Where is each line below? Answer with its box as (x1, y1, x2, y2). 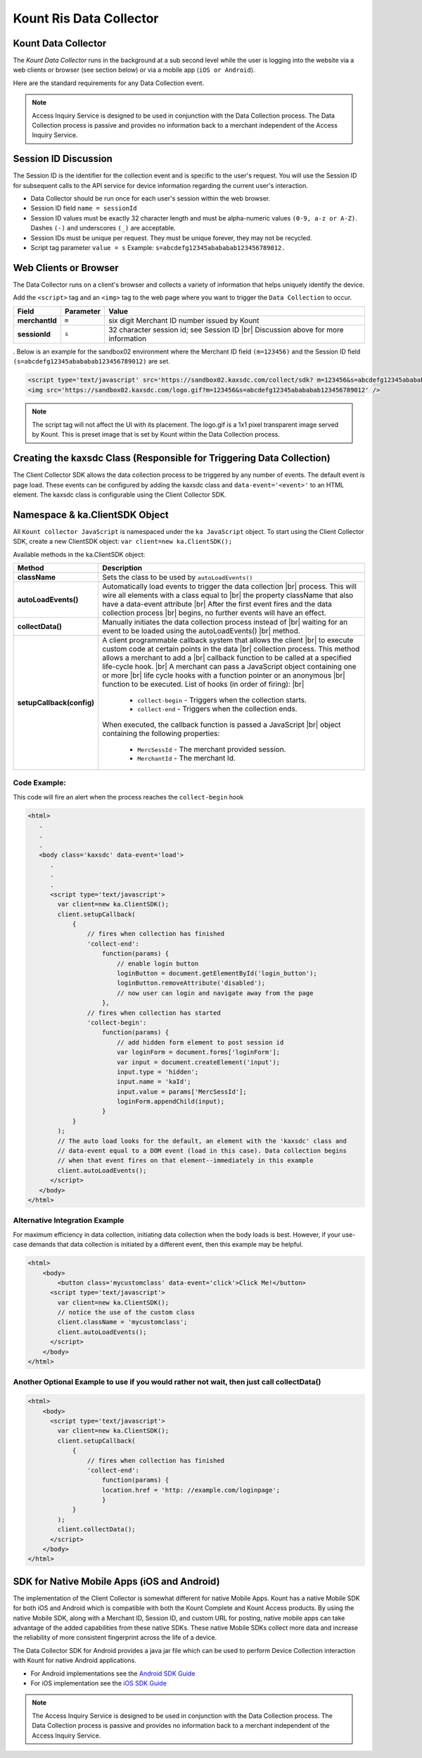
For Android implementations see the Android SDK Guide (30, 1669, 196, 1678)
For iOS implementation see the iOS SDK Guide (30, 1679, 167, 1688)
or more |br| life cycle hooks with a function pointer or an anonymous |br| (102, 671, 345, 680)
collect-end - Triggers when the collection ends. (137, 704, 298, 714)
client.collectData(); (57, 1526, 136, 1533)
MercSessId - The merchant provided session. (137, 744, 286, 754)
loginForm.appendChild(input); (116, 1097, 225, 1106)
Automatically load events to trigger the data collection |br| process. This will (102, 582, 357, 592)
